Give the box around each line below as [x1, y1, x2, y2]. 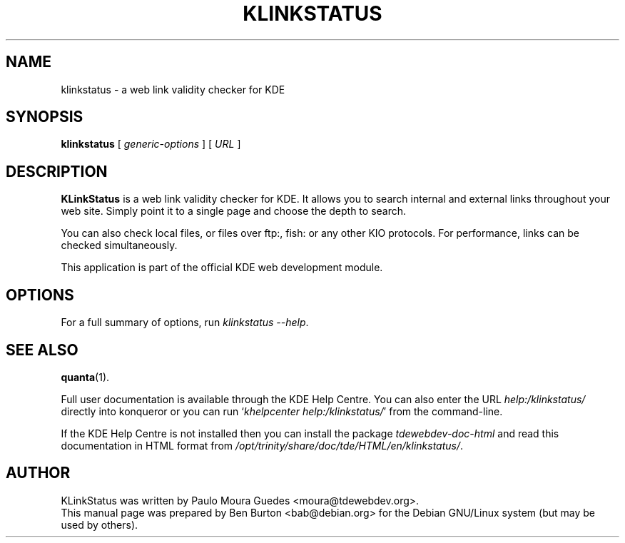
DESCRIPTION [6, 162, 108, 181]
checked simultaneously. [61, 239, 178, 252]
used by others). [61, 518, 138, 531]
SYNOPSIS [6, 108, 83, 126]
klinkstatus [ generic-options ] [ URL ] [61, 138, 241, 151]
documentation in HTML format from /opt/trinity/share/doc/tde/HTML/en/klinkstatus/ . [61, 439, 464, 452]
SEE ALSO [6, 340, 78, 359]
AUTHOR [6, 464, 71, 482]
